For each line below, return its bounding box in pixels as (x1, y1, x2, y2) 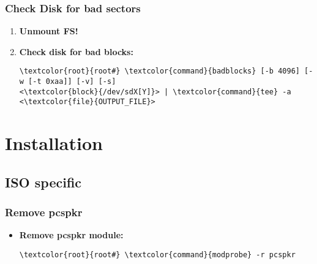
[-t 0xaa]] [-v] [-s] (28, 77, 116, 86)
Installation (5, 130, 103, 156)
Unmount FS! (19, 25, 78, 37)
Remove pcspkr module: (19, 228, 124, 241)
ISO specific (5, 172, 82, 191)
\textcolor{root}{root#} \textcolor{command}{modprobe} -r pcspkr (19, 251, 296, 259)
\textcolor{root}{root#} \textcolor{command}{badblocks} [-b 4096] (19, 67, 300, 76)
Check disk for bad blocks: (19, 45, 133, 58)
